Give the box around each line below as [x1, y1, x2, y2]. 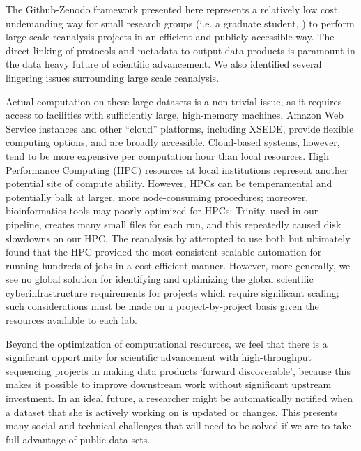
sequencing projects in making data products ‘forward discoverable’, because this [6, 363, 351, 378]
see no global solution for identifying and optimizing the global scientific [6, 272, 314, 286]
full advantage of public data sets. [6, 431, 151, 446]
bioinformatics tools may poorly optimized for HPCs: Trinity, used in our [6, 203, 318, 218]
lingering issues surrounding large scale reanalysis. [6, 70, 220, 84]
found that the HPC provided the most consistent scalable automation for [6, 244, 322, 259]
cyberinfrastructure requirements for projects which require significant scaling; [6, 285, 339, 300]
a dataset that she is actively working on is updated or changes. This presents [6, 404, 338, 419]
